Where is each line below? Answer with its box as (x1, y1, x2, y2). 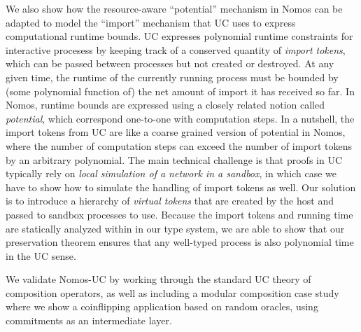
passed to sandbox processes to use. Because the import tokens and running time (6, 207, 353, 221)
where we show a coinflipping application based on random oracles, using (6, 299, 318, 314)
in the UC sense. (6, 248, 76, 263)
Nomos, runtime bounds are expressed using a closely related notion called (6, 97, 325, 112)
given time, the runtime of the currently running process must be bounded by (6, 69, 339, 84)
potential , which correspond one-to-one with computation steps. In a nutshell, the (6, 111, 355, 125)
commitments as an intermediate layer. (6, 313, 172, 328)
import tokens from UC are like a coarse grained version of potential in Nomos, (6, 125, 346, 139)
